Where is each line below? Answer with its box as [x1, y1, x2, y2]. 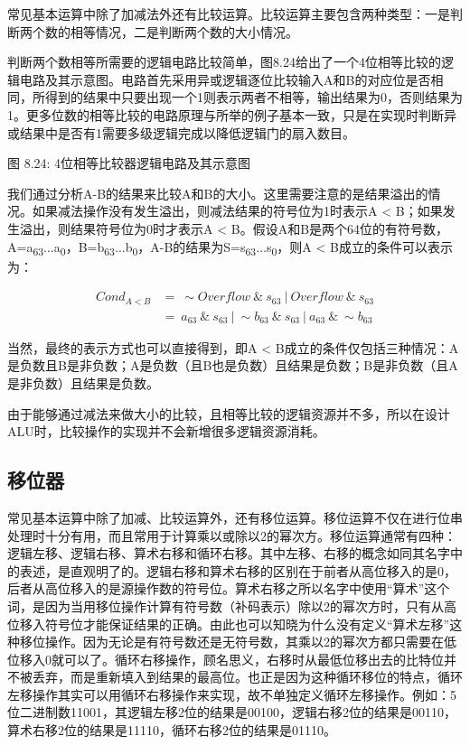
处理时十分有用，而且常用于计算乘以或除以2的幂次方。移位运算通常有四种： [7, 526, 456, 545]
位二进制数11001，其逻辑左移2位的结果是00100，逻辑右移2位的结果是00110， [7, 703, 456, 722]
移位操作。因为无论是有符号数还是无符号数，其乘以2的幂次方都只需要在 [19, 632, 444, 651]
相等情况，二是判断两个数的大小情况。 [70, 22, 298, 41]
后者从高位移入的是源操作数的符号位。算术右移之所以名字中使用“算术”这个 [7, 579, 450, 598]
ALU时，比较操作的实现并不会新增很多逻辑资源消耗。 [7, 422, 325, 441]
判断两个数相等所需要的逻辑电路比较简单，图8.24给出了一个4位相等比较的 [7, 52, 441, 71]
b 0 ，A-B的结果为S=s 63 [125, 237, 257, 258]
